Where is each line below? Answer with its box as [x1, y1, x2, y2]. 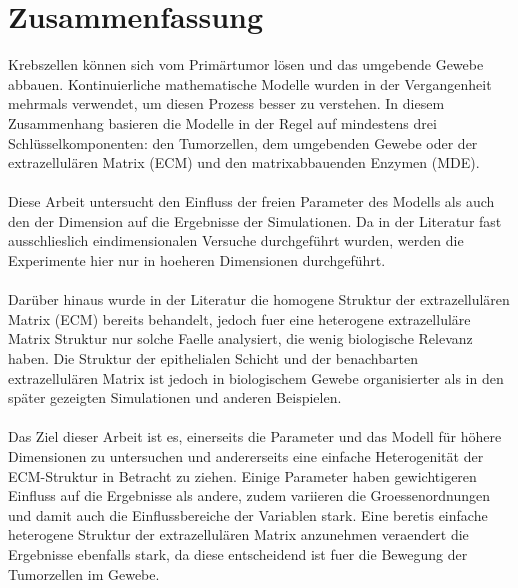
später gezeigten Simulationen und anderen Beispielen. [8, 387, 342, 408]
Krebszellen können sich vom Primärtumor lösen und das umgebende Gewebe [8, 54, 484, 75]
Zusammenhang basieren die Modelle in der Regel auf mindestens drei [8, 112, 437, 133]
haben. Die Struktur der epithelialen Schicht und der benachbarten [8, 348, 418, 369]
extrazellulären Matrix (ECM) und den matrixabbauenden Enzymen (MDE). [8, 152, 480, 173]
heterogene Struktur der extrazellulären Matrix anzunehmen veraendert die [8, 524, 469, 545]
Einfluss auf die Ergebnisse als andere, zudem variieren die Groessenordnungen [8, 485, 490, 506]
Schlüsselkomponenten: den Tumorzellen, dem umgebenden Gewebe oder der [8, 132, 478, 153]
